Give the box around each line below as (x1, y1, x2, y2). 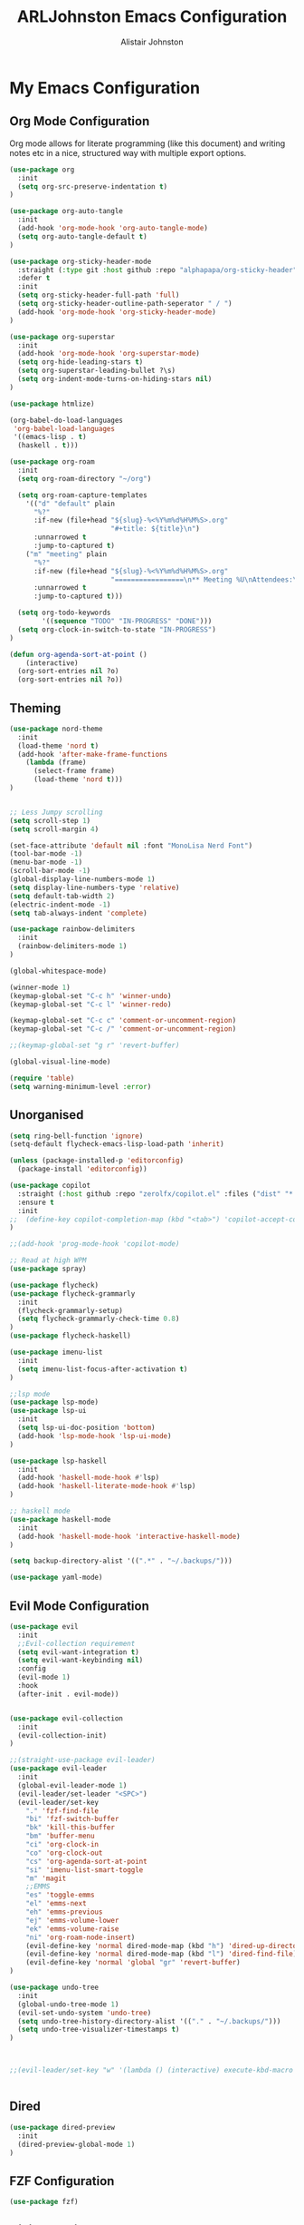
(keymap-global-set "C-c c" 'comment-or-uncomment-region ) (9, 1016, 237, 1025)
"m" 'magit (25, 1874, 67, 1883)
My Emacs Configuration (9, 77, 201, 98)
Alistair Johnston (120, 36, 184, 47)
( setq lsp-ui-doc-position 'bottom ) (17, 1423, 156, 1432)
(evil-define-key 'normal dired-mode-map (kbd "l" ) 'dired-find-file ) (25, 1949, 298, 1959)
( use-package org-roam (9, 457, 95, 466)
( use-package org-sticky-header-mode (9, 257, 152, 266)
